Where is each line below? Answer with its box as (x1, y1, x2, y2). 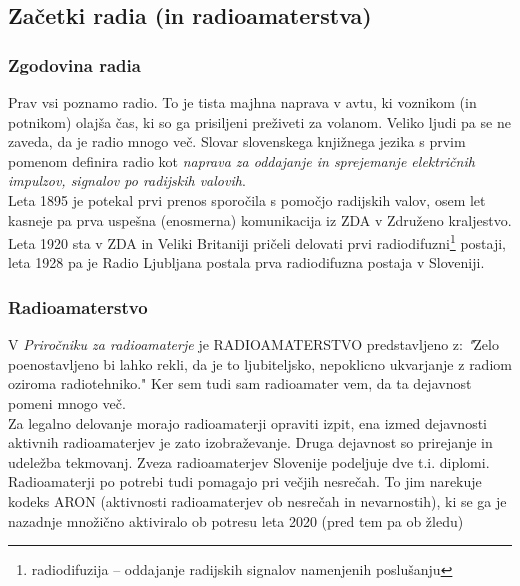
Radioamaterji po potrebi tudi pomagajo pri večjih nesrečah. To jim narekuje (8, 471, 482, 492)
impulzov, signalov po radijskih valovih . (8, 170, 246, 191)
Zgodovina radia (8, 52, 141, 77)
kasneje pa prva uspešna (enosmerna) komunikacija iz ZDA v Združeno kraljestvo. (8, 209, 512, 230)
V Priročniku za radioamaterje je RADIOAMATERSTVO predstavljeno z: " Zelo (8, 334, 499, 355)
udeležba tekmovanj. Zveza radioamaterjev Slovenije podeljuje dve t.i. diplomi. (8, 451, 490, 472)
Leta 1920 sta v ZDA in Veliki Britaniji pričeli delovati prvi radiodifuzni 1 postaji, (8, 230, 506, 253)
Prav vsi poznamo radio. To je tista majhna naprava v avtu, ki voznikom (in (8, 92, 477, 112)
